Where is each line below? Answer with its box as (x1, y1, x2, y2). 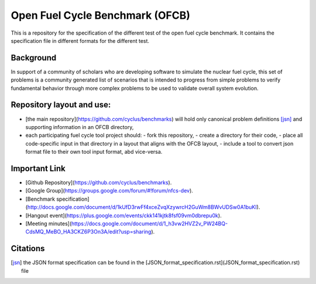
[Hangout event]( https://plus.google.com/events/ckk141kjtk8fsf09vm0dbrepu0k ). (25, 212, 222, 219)
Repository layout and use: (11, 100, 111, 110)
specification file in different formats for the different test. (11, 37, 149, 44)
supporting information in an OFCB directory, (25, 123, 134, 130)
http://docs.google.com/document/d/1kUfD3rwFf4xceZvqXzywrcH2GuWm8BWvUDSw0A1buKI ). (27, 204, 260, 211)
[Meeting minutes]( (25, 220, 72, 227)
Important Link (11, 163, 66, 173)
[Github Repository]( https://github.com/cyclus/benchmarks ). (25, 179, 172, 186)
